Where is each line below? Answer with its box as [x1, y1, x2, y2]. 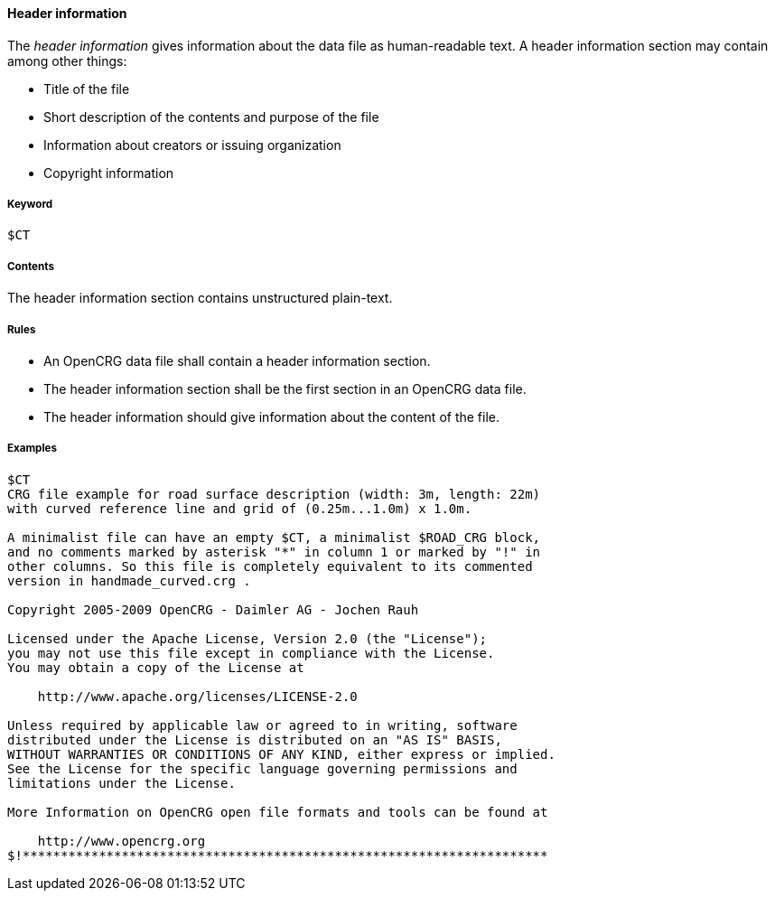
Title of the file [43, 80, 130, 97]
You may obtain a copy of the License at [7, 659, 304, 675]
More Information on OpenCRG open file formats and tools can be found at [7, 804, 548, 819]
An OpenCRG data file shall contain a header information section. [43, 352, 431, 369]
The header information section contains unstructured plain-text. [7, 290, 393, 306]
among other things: [7, 52, 127, 69]
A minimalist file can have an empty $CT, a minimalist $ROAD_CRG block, [7, 529, 541, 545]
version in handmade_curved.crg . [7, 573, 251, 588]
